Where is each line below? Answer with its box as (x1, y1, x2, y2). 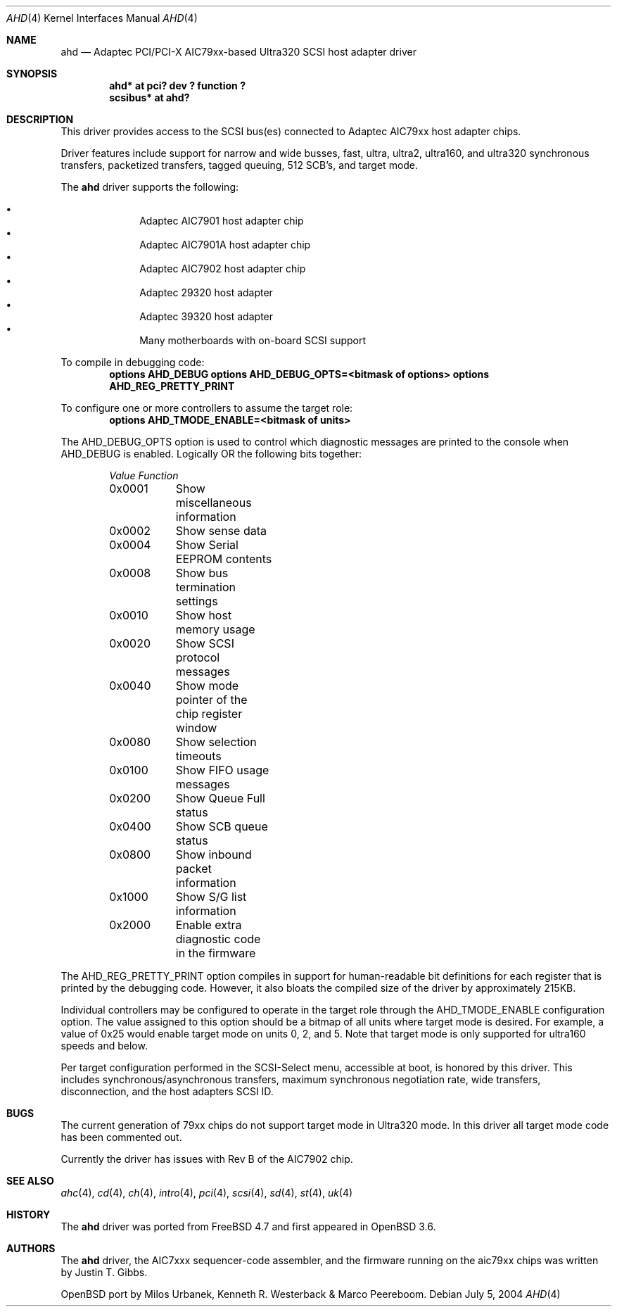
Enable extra (175, 918, 242, 932)
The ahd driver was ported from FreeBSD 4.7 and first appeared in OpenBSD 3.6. (61, 1220, 436, 1232)
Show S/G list (175, 890, 247, 904)
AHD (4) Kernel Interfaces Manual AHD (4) (6, 12, 198, 24)
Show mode (175, 679, 239, 693)
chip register (175, 707, 243, 721)
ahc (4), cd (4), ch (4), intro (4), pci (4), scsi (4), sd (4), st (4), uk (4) (61, 1187, 353, 1199)
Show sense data (175, 524, 267, 538)
